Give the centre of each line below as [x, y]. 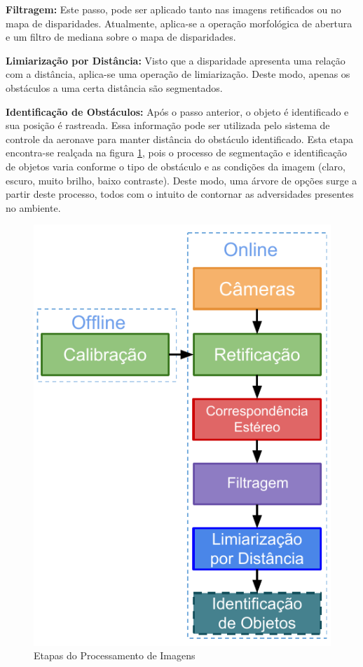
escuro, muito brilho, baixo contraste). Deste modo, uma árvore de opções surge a [181, 180]
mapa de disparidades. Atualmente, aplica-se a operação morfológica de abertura [179, 23]
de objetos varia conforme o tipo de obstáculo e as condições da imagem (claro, [176, 166]
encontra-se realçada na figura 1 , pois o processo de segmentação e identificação [176, 153]
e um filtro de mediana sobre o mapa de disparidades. [121, 37]
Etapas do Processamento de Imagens [115, 655]
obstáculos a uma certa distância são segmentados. [114, 87]
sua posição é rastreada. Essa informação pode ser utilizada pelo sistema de [168, 125]
